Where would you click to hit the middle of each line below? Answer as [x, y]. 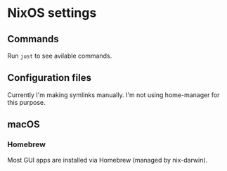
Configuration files [49, 78]
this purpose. [26, 102]
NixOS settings [52, 13]
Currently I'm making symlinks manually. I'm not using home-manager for [113, 95]
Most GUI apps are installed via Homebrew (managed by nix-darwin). [108, 160]
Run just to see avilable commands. [60, 56]
